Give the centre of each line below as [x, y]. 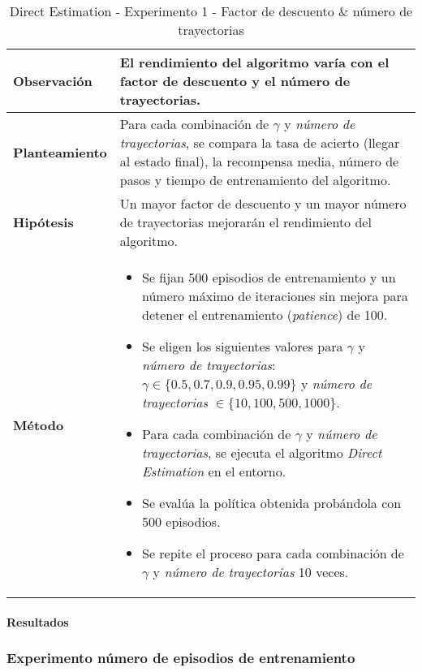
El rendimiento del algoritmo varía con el [254, 62]
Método [39, 424]
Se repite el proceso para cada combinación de [273, 553]
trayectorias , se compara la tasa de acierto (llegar [260, 142]
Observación [53, 81]
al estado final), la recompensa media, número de [259, 161]
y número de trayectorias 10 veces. [251, 572]
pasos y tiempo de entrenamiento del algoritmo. [255, 180]
